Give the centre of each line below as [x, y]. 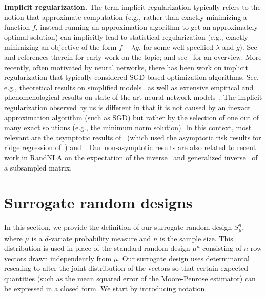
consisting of [222, 248]
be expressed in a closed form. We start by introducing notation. [106, 288]
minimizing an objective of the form [60, 47]
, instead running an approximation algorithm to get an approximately [147, 27]
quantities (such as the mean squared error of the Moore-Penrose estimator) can [130, 278]
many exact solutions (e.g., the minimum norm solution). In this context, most [128, 127]
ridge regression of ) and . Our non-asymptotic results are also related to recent [130, 147]
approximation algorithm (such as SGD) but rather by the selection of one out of [131, 117]
